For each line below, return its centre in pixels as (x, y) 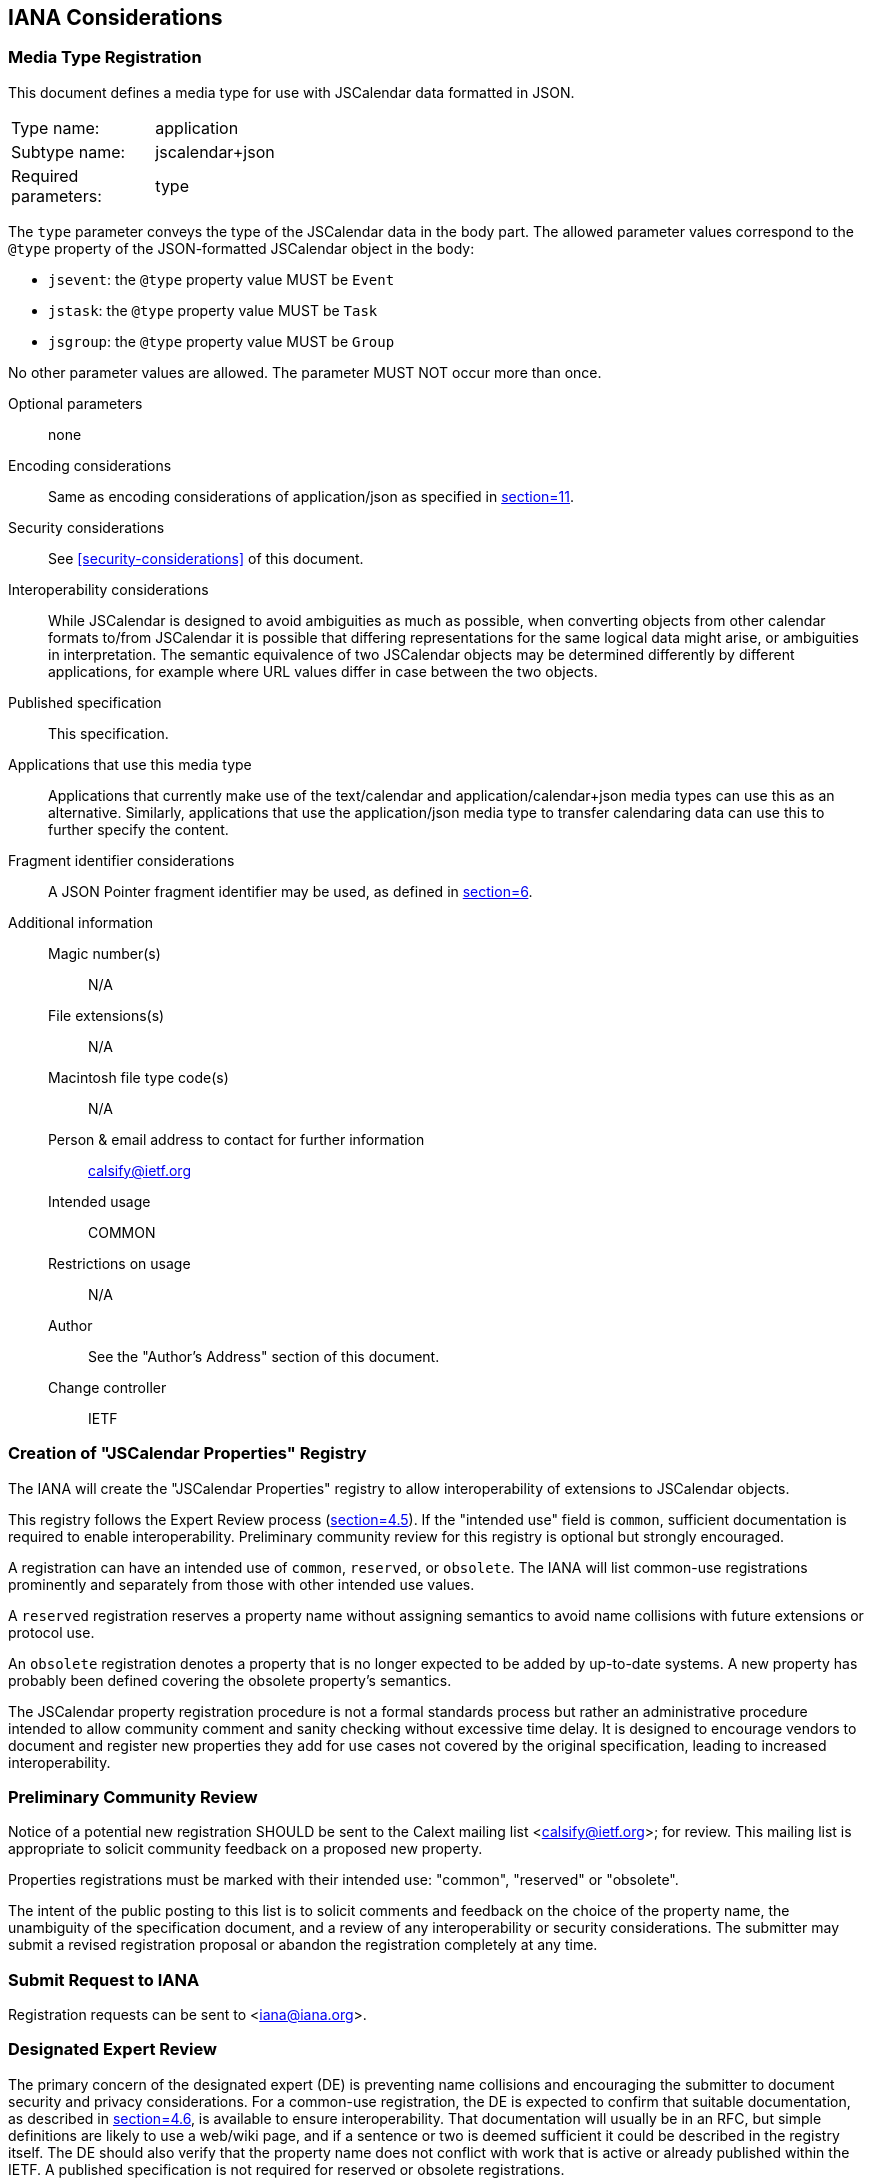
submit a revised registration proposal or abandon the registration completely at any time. (303, 1945)
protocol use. (51, 1632)
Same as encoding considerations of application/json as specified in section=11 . (311, 496)
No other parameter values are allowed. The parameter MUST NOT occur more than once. (305, 372)
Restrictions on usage (119, 1263)
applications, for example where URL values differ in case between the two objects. (323, 671)
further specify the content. (138, 829)
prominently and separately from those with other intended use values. (241, 1584)
